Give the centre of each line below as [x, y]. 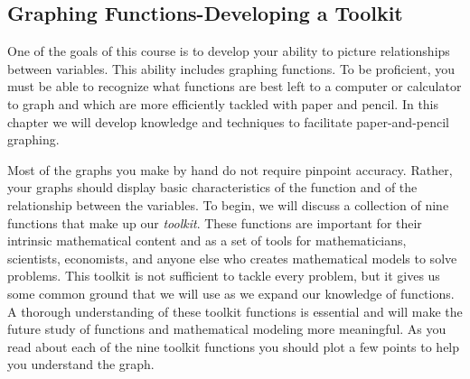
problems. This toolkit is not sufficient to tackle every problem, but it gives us [224, 276]
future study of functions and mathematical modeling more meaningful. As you [227, 329]
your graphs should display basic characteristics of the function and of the [212, 187]
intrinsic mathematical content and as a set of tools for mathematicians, [207, 240]
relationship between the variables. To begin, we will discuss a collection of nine [228, 204]
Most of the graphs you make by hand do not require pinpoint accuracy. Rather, [230, 169]
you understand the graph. [81, 364]
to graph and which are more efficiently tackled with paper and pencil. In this [223, 103]
